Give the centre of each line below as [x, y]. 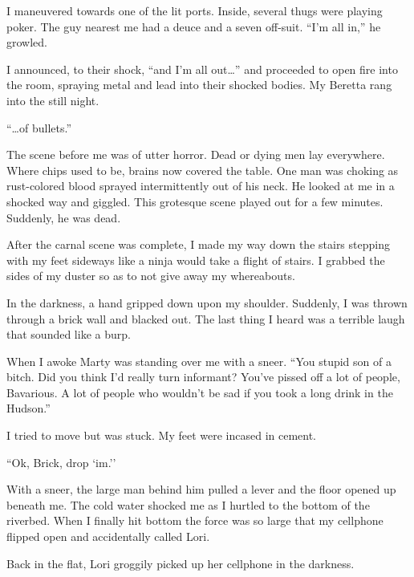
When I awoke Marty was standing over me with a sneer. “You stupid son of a [199, 361]
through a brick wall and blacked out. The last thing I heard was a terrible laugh [206, 318]
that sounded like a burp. [69, 334]
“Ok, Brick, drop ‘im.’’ [61, 462]
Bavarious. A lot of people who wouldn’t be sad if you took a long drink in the [200, 392]
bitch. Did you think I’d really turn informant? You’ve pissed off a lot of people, [203, 377]
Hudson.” [28, 408]
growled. [27, 42]
